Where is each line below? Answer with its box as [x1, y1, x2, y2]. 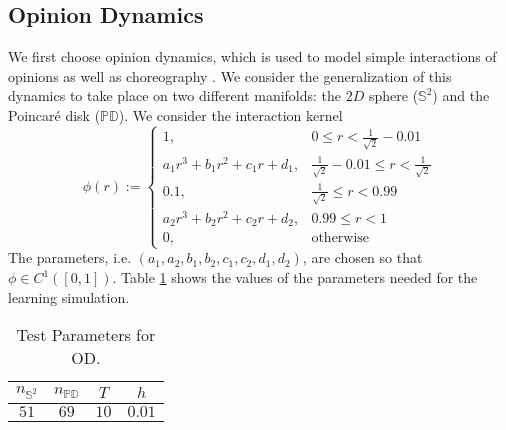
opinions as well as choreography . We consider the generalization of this [8, 65, 452, 86]
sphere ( [368, 85, 419, 106]
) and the [432, 85, 490, 106]
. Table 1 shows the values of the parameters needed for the [112, 267, 478, 287]
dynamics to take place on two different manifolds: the [8, 85, 342, 106]
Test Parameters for [16, 323, 156, 347]
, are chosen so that [302, 247, 423, 268]
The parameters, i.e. [8, 247, 132, 268]
